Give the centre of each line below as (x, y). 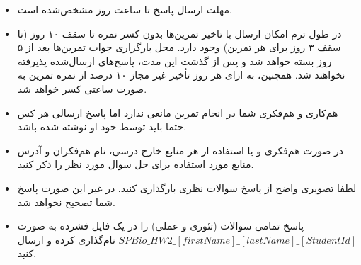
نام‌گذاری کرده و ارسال (66, 239)
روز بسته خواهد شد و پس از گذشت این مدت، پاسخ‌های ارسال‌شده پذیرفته (174, 61)
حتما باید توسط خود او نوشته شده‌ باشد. (102, 126)
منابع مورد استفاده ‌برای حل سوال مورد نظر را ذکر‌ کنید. (136, 164)
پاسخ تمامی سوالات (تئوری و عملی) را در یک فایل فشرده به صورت (161, 226)
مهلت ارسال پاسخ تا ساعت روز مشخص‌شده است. (125, 9)
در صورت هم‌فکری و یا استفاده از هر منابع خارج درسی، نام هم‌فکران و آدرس (180, 150)
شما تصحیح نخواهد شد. (66, 202)
